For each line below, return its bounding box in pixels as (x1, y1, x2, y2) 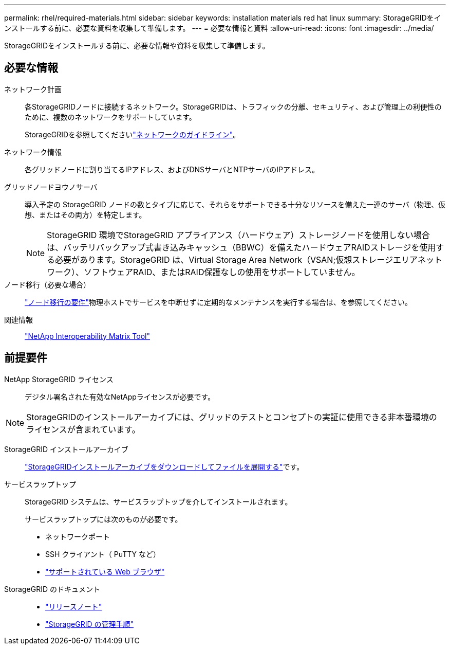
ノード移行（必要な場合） (4, 280, 90, 289)
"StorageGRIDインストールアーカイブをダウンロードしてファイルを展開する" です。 (25, 462, 304, 471)
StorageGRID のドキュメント (4, 584, 100, 593)
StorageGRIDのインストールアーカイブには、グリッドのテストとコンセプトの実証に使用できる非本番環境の (26, 411, 437, 422)
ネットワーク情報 (4, 147, 62, 156)
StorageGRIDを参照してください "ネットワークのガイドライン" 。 (25, 130, 240, 139)
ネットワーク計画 (4, 84, 62, 94)
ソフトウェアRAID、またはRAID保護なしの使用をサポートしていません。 (84, 266, 360, 277)
